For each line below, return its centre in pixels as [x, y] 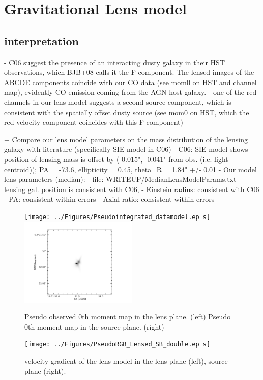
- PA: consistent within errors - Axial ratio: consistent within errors [109, 199]
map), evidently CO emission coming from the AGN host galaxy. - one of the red [130, 92]
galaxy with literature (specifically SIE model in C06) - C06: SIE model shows [126, 149]
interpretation [41, 40]
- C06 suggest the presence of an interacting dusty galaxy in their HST [115, 62]
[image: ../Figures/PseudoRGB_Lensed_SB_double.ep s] [118, 345]
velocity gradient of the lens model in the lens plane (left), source [126, 360]
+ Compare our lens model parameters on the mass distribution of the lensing [126, 139]
